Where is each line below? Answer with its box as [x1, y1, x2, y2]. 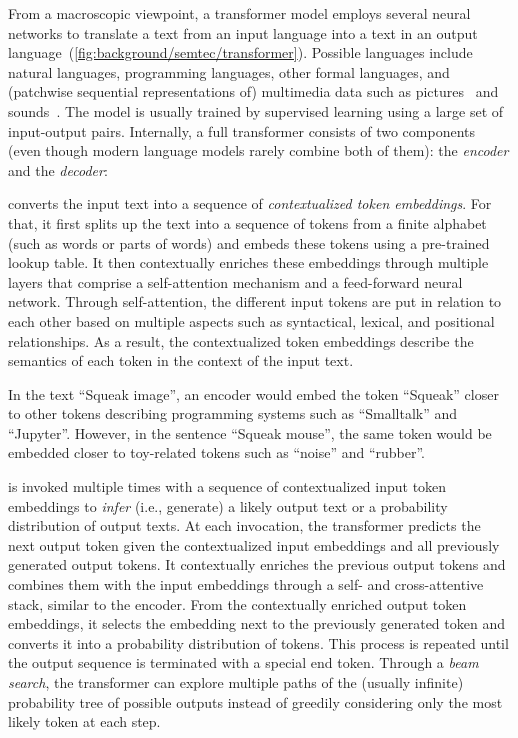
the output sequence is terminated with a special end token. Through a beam [8, 652, 479, 673]
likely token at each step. [8, 711, 161, 732]
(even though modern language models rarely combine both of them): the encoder [8, 140, 509, 161]
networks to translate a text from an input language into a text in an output [8, 22, 478, 43]
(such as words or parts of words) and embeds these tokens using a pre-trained [8, 232, 490, 253]
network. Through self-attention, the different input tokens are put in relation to [8, 291, 502, 312]
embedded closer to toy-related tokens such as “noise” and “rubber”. [8, 442, 426, 463]
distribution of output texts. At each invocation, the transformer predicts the [8, 515, 481, 536]
